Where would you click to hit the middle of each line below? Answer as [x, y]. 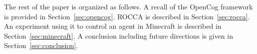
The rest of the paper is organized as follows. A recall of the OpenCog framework [128, 6]
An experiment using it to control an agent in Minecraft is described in [113, 26]
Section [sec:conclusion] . [41, 45]
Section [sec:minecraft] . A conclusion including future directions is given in [119, 35]
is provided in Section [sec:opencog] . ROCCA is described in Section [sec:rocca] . [127, 16]
